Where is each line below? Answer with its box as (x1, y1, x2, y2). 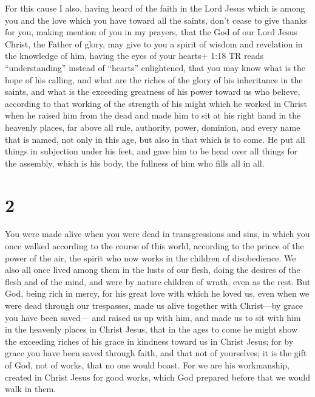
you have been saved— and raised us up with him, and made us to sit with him (5, 311, 301, 323)
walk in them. (5, 382, 56, 395)
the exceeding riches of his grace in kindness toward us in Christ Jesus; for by (5, 334, 294, 347)
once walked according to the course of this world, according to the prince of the (5, 240, 304, 252)
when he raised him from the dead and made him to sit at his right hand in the (5, 109, 301, 122)
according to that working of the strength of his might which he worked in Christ (5, 97, 307, 109)
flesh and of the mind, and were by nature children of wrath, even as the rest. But (5, 275, 311, 288)
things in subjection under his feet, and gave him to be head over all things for (5, 145, 298, 157)
